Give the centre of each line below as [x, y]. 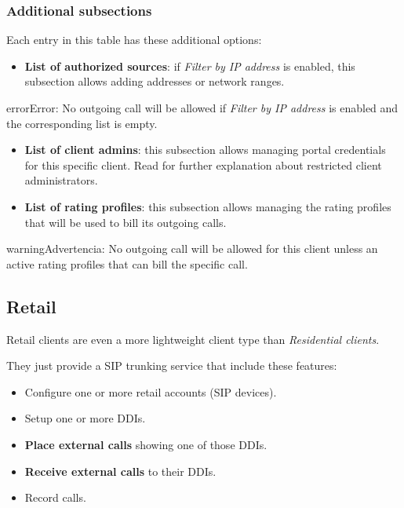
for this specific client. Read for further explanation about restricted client [203, 164]
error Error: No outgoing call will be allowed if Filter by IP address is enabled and [202, 108]
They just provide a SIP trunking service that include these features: [172, 365]
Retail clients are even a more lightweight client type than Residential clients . [193, 339]
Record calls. [55, 497]
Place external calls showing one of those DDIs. [146, 444]
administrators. [61, 180]
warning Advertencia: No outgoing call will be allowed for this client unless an [192, 249]
